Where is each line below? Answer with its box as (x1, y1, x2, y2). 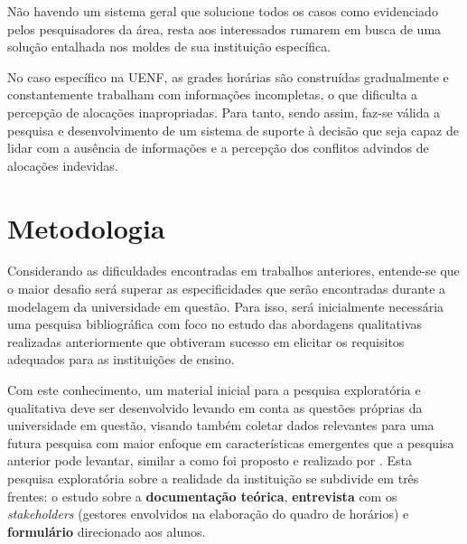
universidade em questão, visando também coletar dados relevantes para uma (7, 416, 434, 435)
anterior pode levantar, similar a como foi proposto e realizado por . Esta (7, 451, 412, 470)
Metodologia (7, 209, 165, 246)
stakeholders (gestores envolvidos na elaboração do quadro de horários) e (7, 504, 409, 523)
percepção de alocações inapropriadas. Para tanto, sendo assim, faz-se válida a (7, 102, 441, 121)
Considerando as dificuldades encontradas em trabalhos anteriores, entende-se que (7, 261, 460, 280)
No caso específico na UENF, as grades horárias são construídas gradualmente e (7, 67, 449, 86)
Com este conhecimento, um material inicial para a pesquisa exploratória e (7, 380, 421, 399)
